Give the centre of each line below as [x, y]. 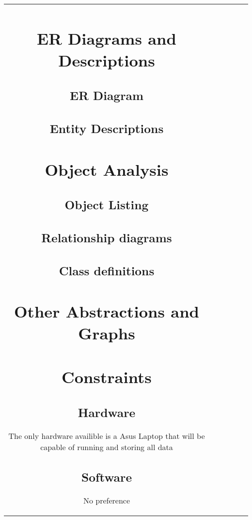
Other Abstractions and [107, 311]
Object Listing [107, 205]
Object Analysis [107, 169]
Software [107, 477]
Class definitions [107, 270]
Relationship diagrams [107, 237]
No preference [107, 501]
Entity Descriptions [107, 128]
